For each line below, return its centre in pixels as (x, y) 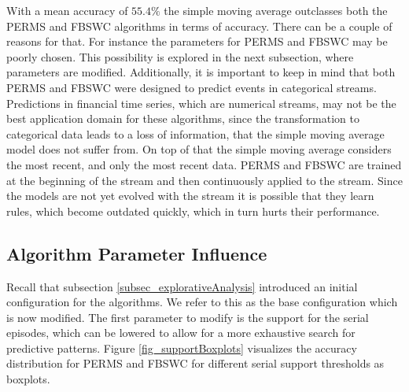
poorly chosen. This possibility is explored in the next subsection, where (180, 56)
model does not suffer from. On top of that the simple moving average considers (199, 149)
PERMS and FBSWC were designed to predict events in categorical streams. (192, 87)
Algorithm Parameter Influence (137, 253)
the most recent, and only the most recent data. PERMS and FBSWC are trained (204, 164)
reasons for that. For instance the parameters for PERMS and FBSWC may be (197, 41)
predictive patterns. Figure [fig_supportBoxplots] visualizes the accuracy (182, 348)
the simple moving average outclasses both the (276, 10)
